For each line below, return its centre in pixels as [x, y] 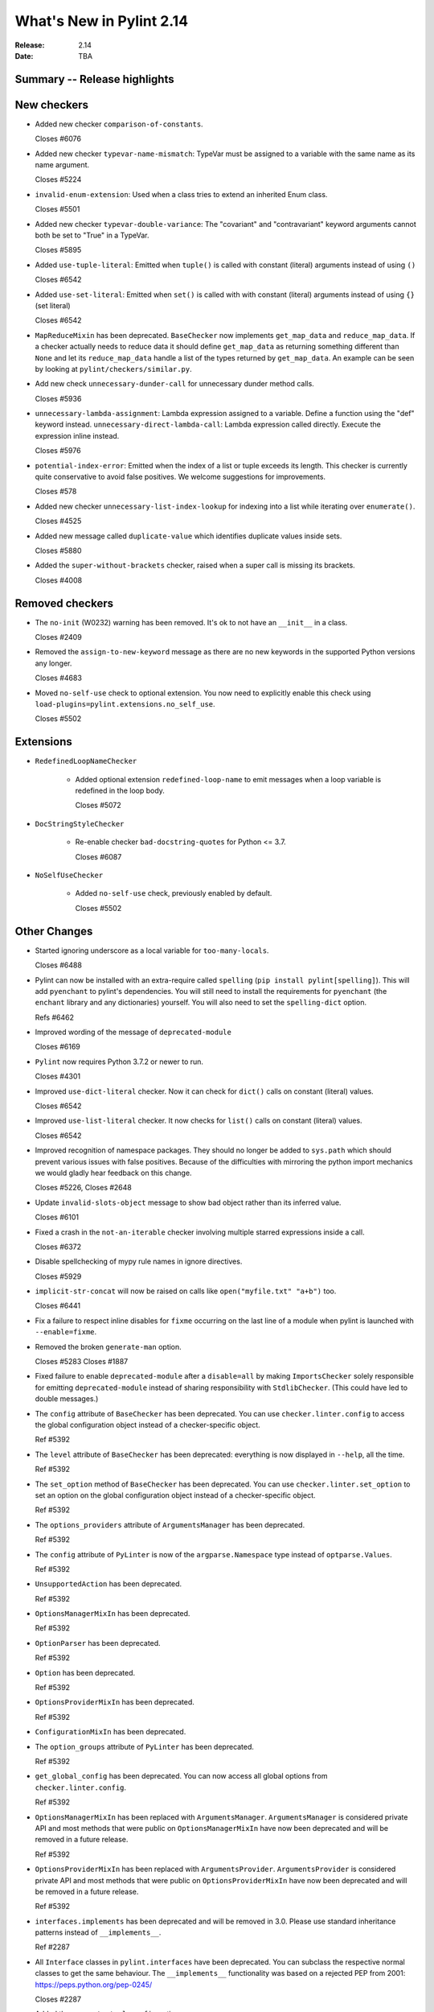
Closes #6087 [98, 856]
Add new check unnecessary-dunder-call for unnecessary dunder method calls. [175, 384]
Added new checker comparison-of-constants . [119, 124]
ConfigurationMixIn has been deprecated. [111, 1732]
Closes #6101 [57, 1217]
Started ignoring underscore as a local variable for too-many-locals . [152, 950]
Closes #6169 [57, 1047]
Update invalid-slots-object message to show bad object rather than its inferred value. [188, 1202]
